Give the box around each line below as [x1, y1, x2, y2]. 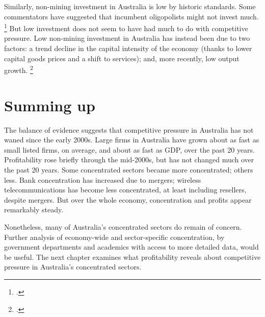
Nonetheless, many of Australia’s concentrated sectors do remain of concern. [4, 221, 242, 232]
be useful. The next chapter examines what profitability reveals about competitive [4, 251, 261, 262]
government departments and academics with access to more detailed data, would [4, 241, 259, 252]
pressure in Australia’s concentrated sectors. [4, 261, 142, 272]
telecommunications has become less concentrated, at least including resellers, [4, 184, 247, 195]
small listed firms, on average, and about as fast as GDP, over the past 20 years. [4, 144, 255, 155]
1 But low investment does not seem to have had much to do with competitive [4, 21, 248, 33]
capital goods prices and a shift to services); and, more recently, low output [4, 53, 240, 63]
